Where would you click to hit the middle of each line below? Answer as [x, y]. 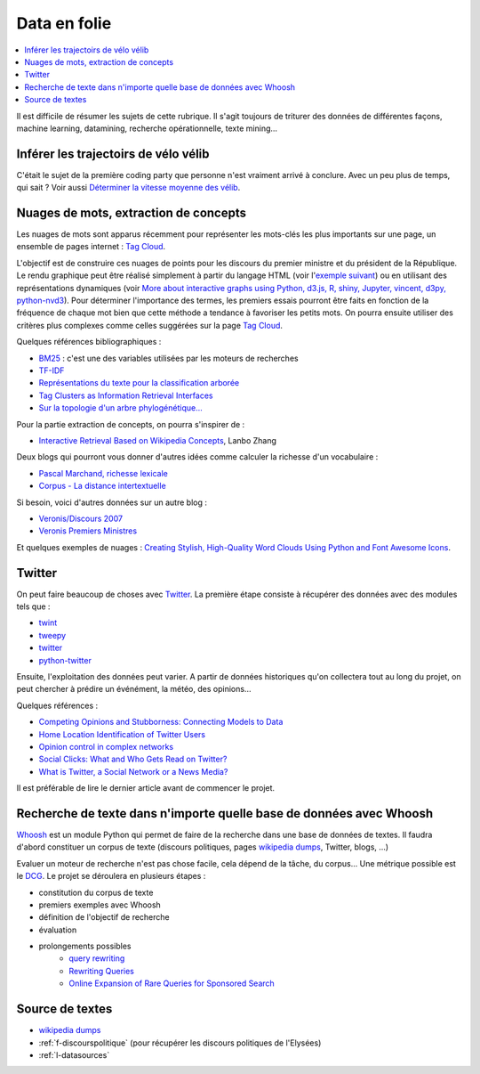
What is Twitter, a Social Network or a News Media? [133, 771]
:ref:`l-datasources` [74, 1054]
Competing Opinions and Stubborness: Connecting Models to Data [161, 722]
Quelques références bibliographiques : [89, 342]
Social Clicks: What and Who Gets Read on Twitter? [133, 759]
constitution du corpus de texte [96, 892]
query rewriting [97, 958]
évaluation [58, 930]
